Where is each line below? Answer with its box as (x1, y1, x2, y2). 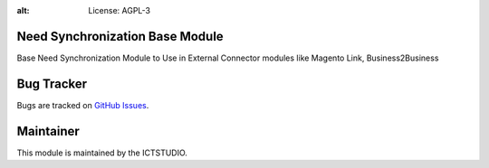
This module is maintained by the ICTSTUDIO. (16, 147, 187, 158)
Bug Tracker (16, 76, 88, 91)
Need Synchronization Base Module (16, 28, 224, 44)
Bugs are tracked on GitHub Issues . (16, 99, 149, 110)
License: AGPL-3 (88, 5, 151, 15)
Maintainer (16, 123, 81, 139)
